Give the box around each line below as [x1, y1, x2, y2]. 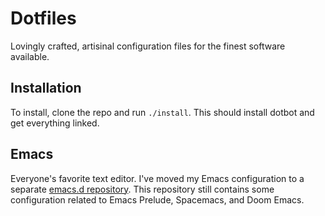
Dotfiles [10, 7, 77, 30]
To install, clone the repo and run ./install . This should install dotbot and [10, 106, 315, 118]
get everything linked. [10, 117, 100, 129]
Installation [10, 80, 82, 97]
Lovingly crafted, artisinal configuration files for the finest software [10, 40, 286, 52]
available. [10, 50, 50, 62]
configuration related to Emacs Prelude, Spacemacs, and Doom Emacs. [10, 193, 305, 206]
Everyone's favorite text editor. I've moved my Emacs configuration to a [10, 172, 305, 184]
